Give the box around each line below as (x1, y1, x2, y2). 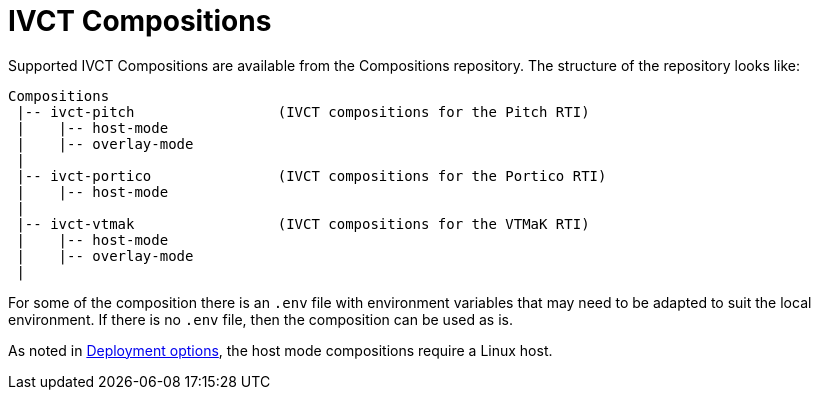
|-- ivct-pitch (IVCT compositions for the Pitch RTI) (16, 103, 590, 120)
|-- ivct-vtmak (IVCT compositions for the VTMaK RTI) (16, 215, 590, 232)
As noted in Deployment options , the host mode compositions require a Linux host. (8, 341, 553, 359)
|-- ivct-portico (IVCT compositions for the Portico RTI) (16, 167, 607, 184)
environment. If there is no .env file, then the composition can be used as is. (8, 310, 513, 328)
